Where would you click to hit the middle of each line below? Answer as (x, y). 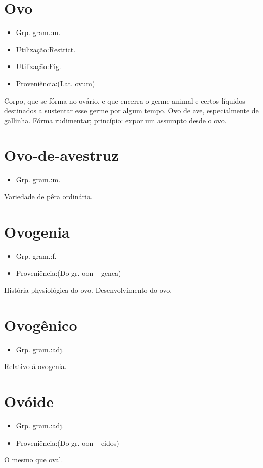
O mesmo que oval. (34, 460)
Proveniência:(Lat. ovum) (55, 83)
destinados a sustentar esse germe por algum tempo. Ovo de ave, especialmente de (131, 110)
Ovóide (29, 401)
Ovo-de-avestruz (61, 155)
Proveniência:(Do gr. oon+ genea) (69, 273)
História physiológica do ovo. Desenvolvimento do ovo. (88, 290)
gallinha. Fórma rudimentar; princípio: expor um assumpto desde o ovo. (115, 120)
